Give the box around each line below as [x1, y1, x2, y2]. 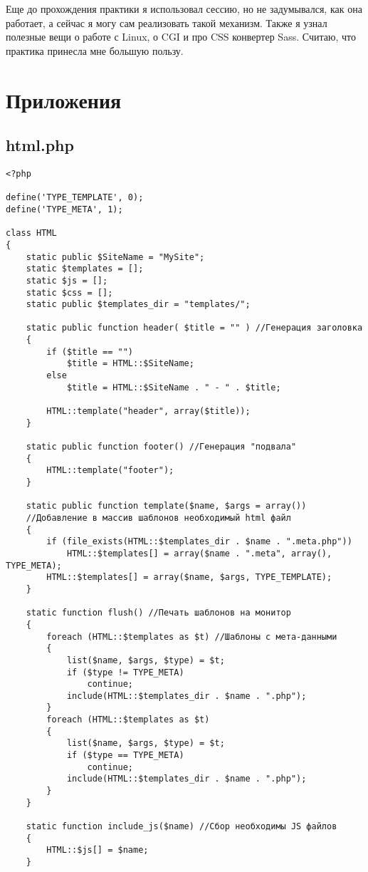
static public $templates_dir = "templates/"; [26, 299, 251, 310]
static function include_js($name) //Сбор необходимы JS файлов [26, 821, 337, 832]
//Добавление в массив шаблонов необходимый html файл [26, 512, 291, 523]
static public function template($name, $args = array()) [26, 501, 307, 512]
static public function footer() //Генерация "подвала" [26, 442, 297, 452]
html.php [6, 134, 74, 156]
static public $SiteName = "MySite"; [26, 251, 205, 262]
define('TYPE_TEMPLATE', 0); [6, 192, 144, 203]
